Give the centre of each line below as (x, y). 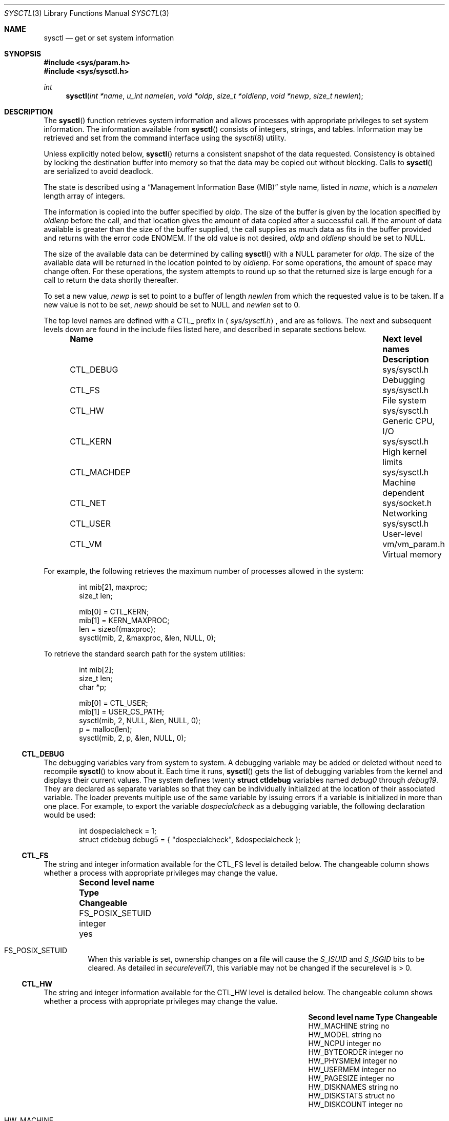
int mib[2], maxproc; (113, 587)
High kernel (405, 452)
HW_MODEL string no (345, 1035)
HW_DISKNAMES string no (353, 1087)
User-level (402, 534)
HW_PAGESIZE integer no (351, 1078)
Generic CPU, (409, 421)
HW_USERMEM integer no (352, 1069)
